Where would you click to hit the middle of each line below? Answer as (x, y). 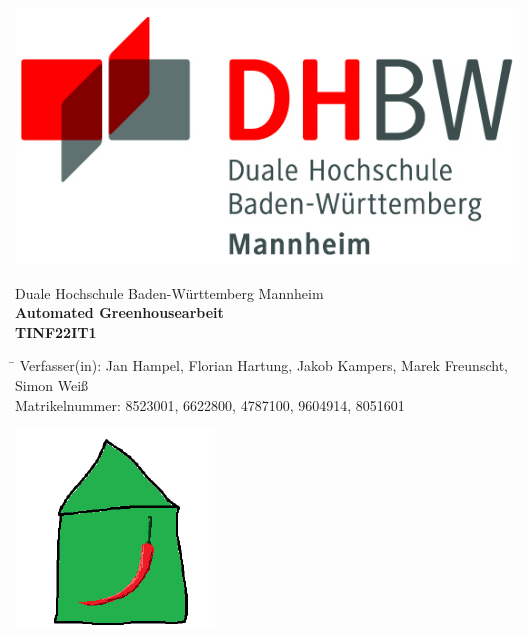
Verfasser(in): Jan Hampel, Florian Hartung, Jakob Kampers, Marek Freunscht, (263, 365)
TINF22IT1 (56, 331)
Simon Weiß (52, 384)
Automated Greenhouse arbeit (119, 312)
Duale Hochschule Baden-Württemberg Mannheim (169, 292)
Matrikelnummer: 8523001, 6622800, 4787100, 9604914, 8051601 (210, 404)
